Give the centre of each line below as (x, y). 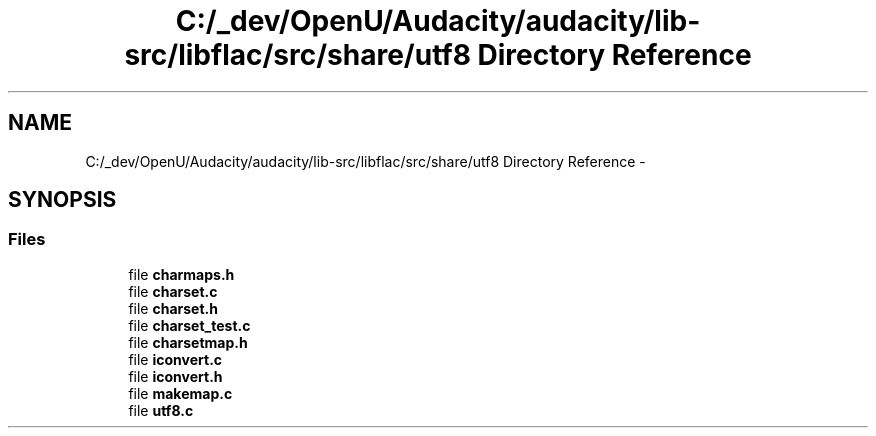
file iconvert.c (175, 359)
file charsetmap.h (188, 342)
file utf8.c (161, 410)
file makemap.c (180, 393)
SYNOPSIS (62, 200)
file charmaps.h (181, 274)
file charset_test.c (189, 325)
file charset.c (173, 291)
